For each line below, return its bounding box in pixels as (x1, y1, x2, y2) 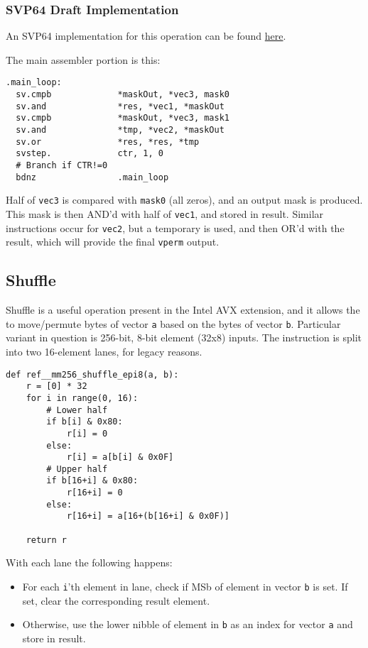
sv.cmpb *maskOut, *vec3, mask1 (16, 113, 229, 123)
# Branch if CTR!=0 (16, 160, 108, 170)
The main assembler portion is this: (6, 52, 161, 67)
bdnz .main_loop (16, 172, 169, 182)
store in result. (22, 630, 86, 645)
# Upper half (46, 463, 108, 474)
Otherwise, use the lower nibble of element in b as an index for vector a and (22, 617, 353, 632)
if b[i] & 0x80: (46, 417, 123, 427)
